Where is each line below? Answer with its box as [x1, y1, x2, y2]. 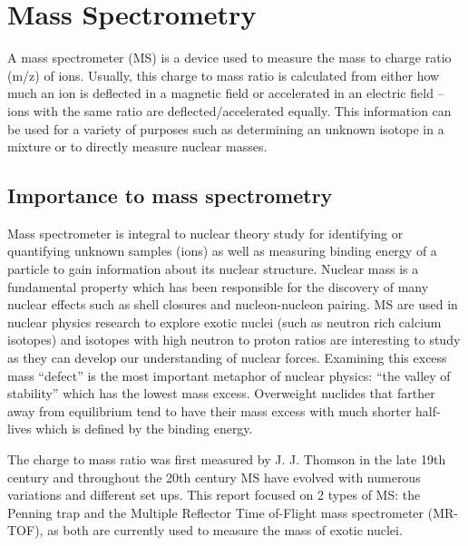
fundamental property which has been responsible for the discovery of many [7, 277, 429, 296]
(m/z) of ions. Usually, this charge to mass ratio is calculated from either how [7, 65, 440, 84]
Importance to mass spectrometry [7, 181, 333, 210]
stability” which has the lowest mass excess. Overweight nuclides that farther [7, 384, 435, 403]
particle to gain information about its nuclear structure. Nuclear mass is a [7, 259, 419, 278]
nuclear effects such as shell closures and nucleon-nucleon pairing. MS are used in [7, 295, 458, 314]
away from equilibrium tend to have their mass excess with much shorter [7, 401, 412, 420]
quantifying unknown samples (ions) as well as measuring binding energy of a [7, 241, 437, 260]
